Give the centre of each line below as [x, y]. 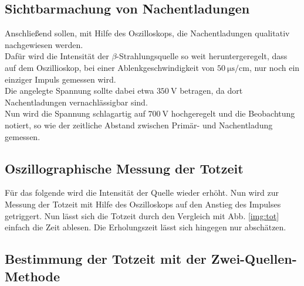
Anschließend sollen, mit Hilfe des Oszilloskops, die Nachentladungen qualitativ [147, 33]
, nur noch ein [274, 67]
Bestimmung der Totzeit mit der [106, 259]
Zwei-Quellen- [254, 259]
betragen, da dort [211, 91]
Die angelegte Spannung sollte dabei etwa [80, 91]
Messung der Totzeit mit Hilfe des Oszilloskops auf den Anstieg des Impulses [143, 204]
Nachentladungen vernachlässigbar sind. [76, 102]
